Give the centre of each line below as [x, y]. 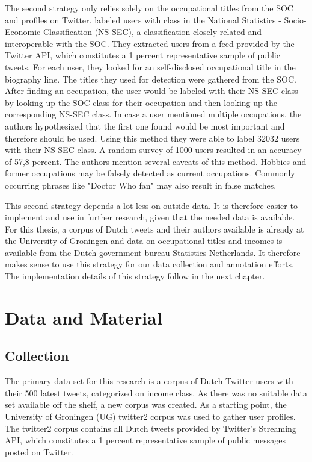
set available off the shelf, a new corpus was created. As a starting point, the [146, 404]
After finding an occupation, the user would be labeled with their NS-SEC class [151, 91]
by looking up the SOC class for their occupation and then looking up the [141, 102]
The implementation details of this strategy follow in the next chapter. [135, 276]
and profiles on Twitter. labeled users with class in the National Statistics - [143, 20]
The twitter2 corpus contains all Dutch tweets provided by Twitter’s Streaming [151, 428]
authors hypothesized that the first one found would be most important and [145, 126]
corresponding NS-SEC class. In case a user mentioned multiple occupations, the [153, 114]
